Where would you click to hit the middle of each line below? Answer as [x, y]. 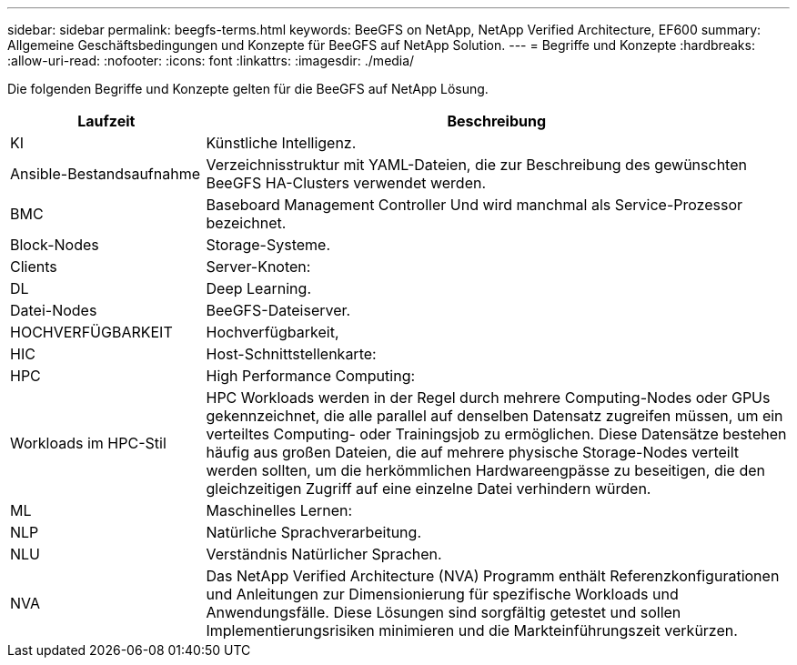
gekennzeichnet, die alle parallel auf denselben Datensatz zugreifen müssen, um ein [494, 416]
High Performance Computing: [311, 376]
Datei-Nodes [54, 310]
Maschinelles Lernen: [279, 510]
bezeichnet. [246, 223]
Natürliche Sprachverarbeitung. [313, 532]
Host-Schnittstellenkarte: [291, 354]
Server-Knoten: [258, 267]
